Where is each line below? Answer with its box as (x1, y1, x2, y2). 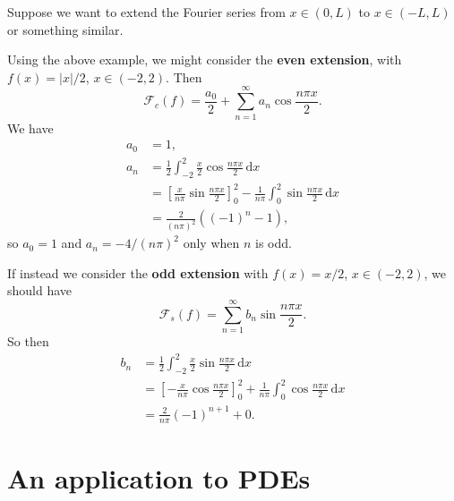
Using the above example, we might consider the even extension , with (7, 50, 402, 69)
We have (7, 118, 54, 137)
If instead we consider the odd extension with (7, 263, 269, 282)
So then (7, 332, 49, 351)
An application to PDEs (7, 459, 311, 496)
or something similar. (7, 20, 124, 38)
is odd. (255, 234, 292, 252)
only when (183, 234, 240, 252)
